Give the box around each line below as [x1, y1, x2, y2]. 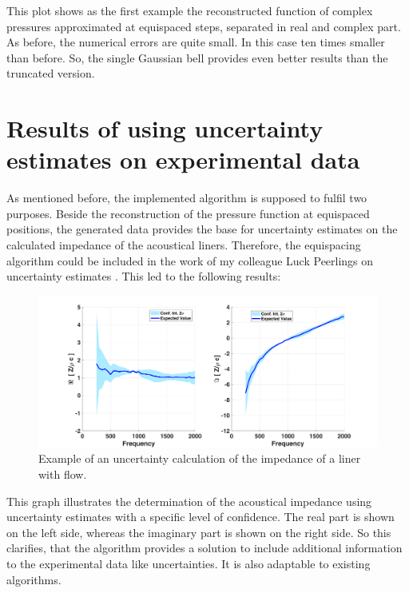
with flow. [38, 466, 87, 483]
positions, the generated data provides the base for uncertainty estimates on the [6, 221, 398, 237]
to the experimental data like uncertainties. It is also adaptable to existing [6, 555, 371, 572]
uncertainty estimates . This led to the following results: [6, 268, 281, 285]
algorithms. [6, 571, 62, 587]
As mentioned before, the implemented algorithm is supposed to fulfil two [6, 189, 367, 206]
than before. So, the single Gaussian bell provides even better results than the [6, 49, 388, 66]
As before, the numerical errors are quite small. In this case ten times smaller [6, 34, 385, 50]
